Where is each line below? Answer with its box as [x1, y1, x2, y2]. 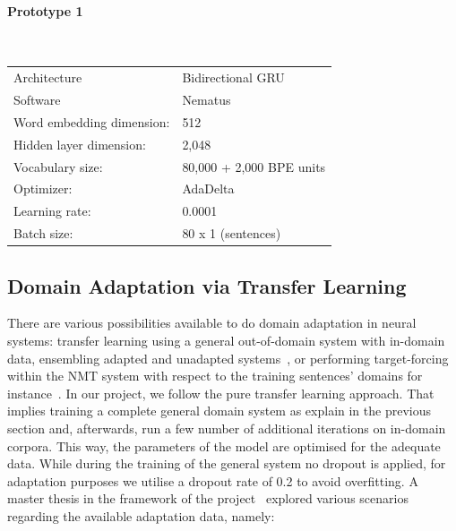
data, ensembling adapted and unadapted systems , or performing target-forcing [7, 348, 449, 367]
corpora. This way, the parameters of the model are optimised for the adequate [7, 436, 441, 455]
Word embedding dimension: [13, 112, 170, 131]
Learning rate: [13, 201, 91, 220]
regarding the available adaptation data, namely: [7, 506, 275, 525]
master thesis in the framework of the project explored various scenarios [7, 489, 409, 508]
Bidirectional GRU [182, 68, 285, 87]
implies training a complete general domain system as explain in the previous [7, 401, 431, 420]
